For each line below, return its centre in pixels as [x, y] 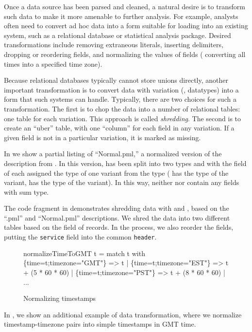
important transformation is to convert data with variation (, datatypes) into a [121, 89]
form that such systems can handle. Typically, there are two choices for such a [120, 99]
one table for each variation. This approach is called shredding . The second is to [123, 118]
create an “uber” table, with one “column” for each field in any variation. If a [119, 128]
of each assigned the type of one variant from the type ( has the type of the [116, 173]
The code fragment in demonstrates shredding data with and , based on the [117, 208]
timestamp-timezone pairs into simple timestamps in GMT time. [100, 324]
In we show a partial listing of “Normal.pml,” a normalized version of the [113, 154]
